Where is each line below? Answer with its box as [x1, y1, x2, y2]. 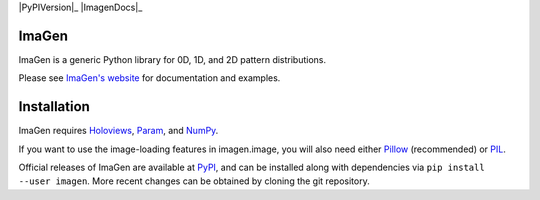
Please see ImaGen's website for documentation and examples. [18, 72, 281, 84]
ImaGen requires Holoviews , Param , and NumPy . [18, 125, 219, 137]
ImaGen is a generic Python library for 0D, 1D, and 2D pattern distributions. [18, 53, 327, 65]
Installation [18, 98, 90, 115]
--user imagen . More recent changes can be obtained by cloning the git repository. [18, 175, 370, 187]
